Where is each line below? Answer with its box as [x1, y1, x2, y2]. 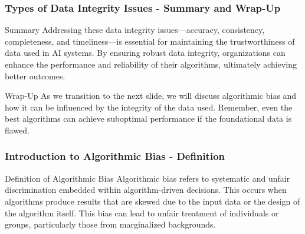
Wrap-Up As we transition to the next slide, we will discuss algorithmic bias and [5, 89, 297, 102]
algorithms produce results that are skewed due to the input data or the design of [5, 195, 300, 207]
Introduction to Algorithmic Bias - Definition [5, 149, 225, 163]
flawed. [5, 123, 29, 136]
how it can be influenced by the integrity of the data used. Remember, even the [5, 101, 293, 113]
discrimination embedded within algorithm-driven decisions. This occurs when [5, 183, 287, 196]
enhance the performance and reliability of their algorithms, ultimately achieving [5, 58, 297, 70]
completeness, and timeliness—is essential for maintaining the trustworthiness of [5, 35, 295, 47]
